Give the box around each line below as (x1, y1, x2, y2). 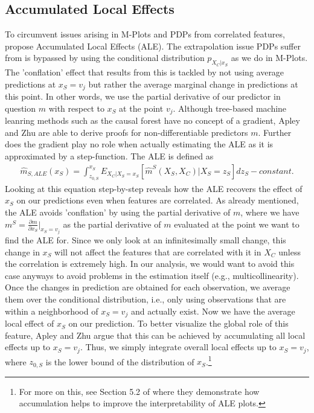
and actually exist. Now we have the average (130, 304, 295, 317)
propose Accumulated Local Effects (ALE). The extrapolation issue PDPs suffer (5, 39, 301, 52)
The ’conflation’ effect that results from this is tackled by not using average (5, 66, 284, 78)
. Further (258, 126, 292, 138)
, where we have (240, 206, 300, 219)
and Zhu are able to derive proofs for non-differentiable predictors (5, 126, 248, 138)
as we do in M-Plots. (231, 51, 308, 64)
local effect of (5, 317, 54, 330)
